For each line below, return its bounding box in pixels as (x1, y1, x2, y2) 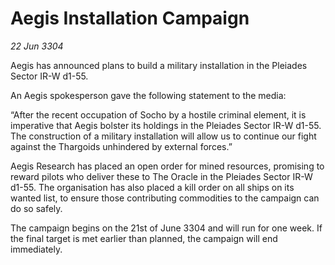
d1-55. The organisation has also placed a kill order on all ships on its (10, 181, 295, 193)
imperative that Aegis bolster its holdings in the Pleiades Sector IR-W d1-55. (10, 119, 322, 131)
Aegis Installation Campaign (10, 7, 250, 30)
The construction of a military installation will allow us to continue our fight (10, 130, 317, 142)
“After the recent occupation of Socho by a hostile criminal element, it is (10, 108, 307, 121)
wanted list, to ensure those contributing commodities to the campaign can (10, 192, 320, 204)
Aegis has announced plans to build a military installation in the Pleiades (10, 59, 308, 71)
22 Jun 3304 (10, 40, 64, 52)
